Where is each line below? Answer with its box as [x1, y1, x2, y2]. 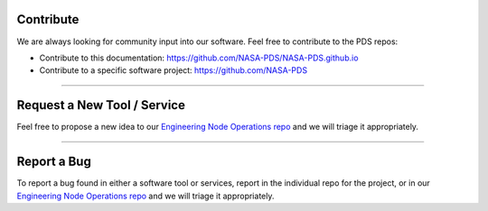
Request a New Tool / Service [16, 97, 185, 113]
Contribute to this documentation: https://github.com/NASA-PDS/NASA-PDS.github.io [39, 52, 359, 63]
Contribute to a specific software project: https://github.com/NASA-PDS [39, 65, 307, 76]
